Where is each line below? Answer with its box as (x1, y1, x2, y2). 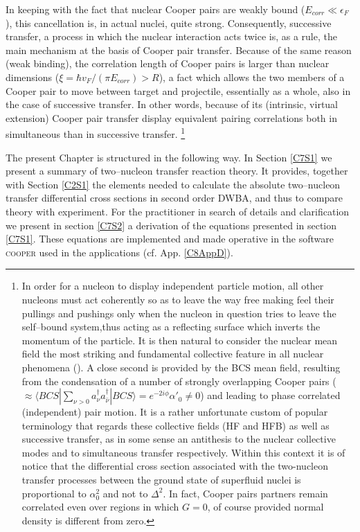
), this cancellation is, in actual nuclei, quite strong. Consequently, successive (6, 15, 332, 30)
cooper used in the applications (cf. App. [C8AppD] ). (6, 245, 233, 259)
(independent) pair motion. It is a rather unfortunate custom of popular (21, 405, 328, 419)
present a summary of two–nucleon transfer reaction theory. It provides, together (6, 163, 348, 178)
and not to (102, 486, 148, 500)
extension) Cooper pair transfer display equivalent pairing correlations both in (6, 110, 337, 125)
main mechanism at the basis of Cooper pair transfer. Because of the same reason (6, 42, 352, 57)
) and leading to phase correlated (200, 388, 341, 402)
